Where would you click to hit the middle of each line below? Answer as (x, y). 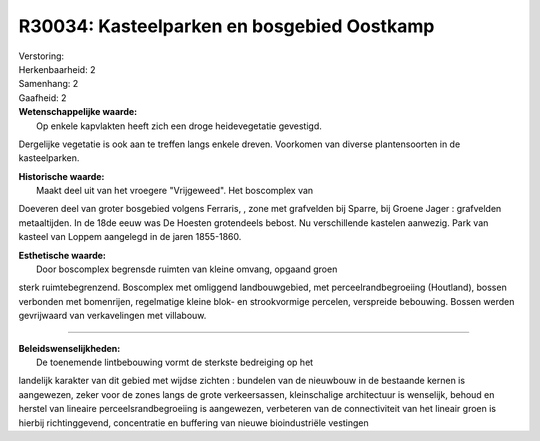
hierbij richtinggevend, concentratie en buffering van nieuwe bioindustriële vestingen (193, 422)
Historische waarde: (61, 176)
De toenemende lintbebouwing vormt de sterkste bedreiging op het (175, 362)
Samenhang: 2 (48, 84)
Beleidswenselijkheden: (69, 348)
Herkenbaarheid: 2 (57, 69)
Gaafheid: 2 (42, 97)
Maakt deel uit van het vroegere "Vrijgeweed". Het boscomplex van (175, 191)
